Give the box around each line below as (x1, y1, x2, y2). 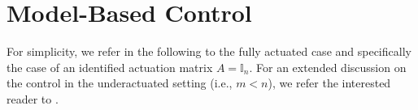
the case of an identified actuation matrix (7, 58, 213, 75)
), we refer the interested (268, 74, 391, 91)
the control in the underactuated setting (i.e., (7, 74, 233, 91)
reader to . (7, 90, 59, 107)
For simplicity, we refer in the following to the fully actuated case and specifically (7, 43, 411, 60)
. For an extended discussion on (249, 58, 407, 75)
